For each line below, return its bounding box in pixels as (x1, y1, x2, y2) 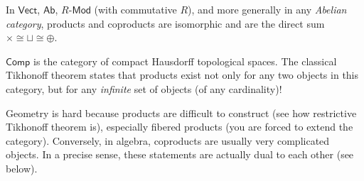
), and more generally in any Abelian (188, 2, 347, 16)
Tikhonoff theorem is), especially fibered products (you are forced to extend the (6, 119, 353, 134)
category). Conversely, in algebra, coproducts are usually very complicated (6, 133, 330, 148)
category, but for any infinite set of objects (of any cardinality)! (6, 81, 282, 96)
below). (6, 160, 38, 175)
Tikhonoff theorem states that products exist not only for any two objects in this (6, 67, 359, 82)
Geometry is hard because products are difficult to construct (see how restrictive (6, 105, 357, 120)
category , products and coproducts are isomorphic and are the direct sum (6, 16, 325, 31)
